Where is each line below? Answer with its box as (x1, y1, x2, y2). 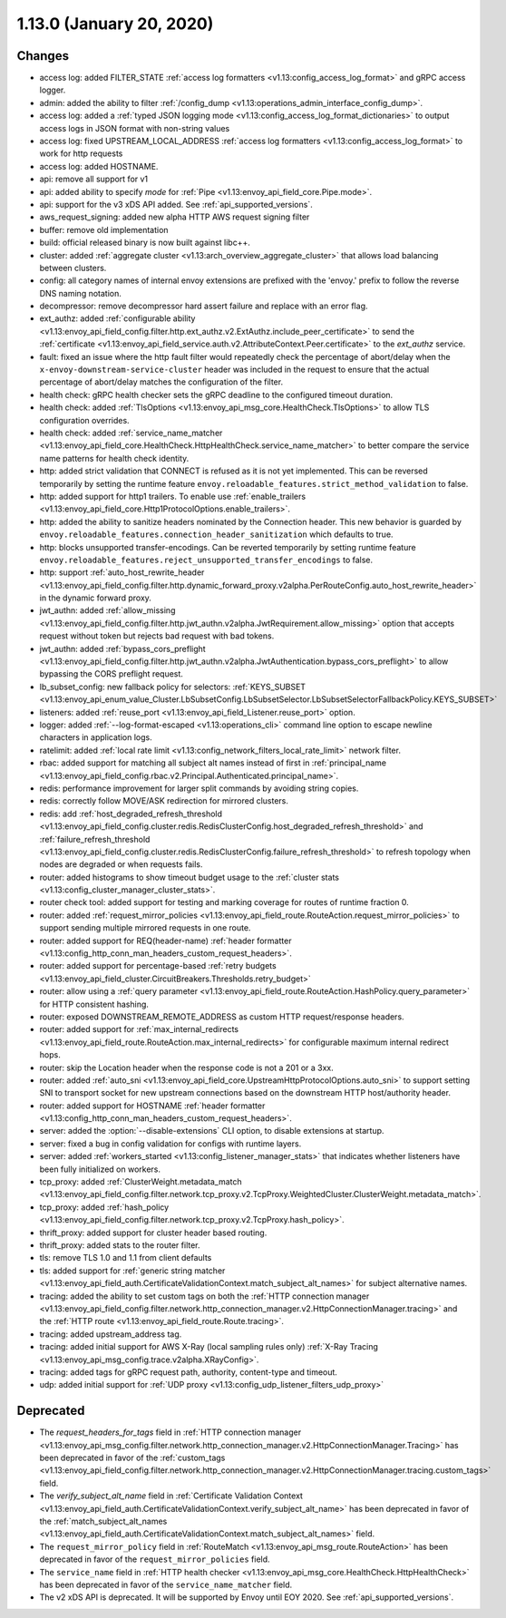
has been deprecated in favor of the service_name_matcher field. (39, 1579, 293, 1590)
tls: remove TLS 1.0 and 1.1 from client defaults (39, 1252, 212, 1263)
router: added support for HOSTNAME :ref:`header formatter (39, 1100, 266, 1111)
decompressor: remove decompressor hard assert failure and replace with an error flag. (39, 300, 368, 312)
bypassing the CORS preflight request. (39, 668, 183, 679)
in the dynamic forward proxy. (39, 592, 151, 603)
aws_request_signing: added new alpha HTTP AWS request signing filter (39, 211, 310, 222)
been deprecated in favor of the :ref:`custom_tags (39, 1452, 226, 1463)
